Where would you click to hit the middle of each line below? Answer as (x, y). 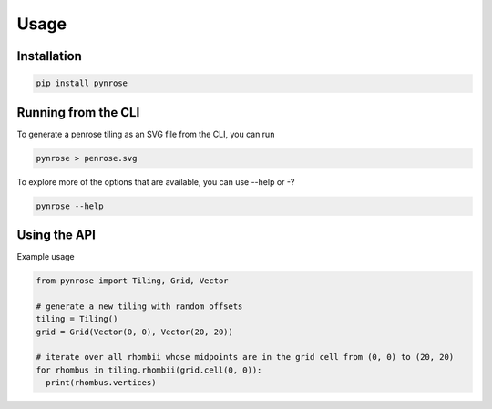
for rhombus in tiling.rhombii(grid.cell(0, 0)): (149, 370)
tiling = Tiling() (77, 319)
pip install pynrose (82, 83)
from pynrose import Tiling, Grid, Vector (132, 281)
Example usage (46, 257)
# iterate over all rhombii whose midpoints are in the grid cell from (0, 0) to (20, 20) (245, 357)
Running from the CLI (78, 112)
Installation (49, 56)
